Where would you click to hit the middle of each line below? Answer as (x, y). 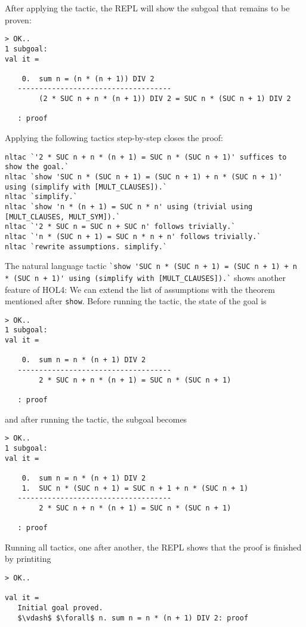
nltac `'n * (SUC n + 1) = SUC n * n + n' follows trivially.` (133, 236)
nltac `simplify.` (41, 197)
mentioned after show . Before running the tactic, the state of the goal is (136, 301)
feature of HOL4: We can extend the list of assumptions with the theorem (140, 289)
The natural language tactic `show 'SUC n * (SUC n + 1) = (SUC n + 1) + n (151, 266)
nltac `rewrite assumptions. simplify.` (86, 247)
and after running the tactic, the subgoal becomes (96, 419)
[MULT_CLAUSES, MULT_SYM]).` (63, 217)
